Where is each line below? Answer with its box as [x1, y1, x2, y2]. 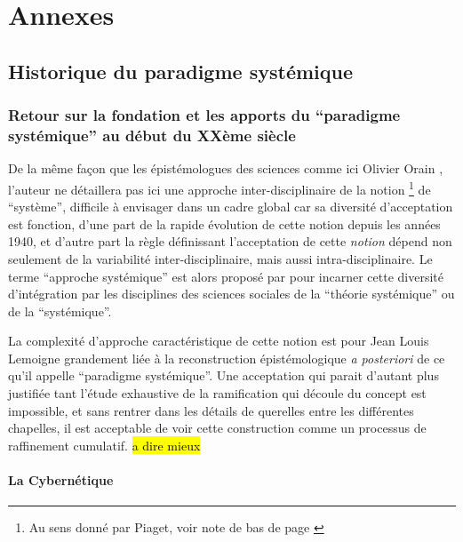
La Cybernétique [8, 471, 114, 490]
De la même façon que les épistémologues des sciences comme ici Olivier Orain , [8, 159, 443, 178]
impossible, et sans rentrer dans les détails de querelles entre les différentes [8, 401, 414, 419]
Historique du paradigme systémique [8, 57, 353, 84]
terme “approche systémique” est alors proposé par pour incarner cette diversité [8, 267, 444, 285]
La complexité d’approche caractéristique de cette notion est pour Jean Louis [8, 331, 429, 350]
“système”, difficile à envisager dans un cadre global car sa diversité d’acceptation [8, 197, 453, 216]
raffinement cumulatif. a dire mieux [8, 435, 201, 454]
